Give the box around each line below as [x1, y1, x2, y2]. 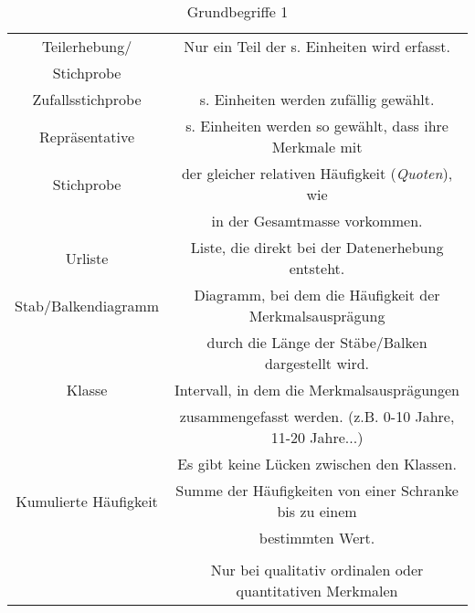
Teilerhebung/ [41, 36, 132, 57]
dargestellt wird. [265, 353, 370, 374]
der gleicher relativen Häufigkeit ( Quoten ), [181, 163, 453, 184]
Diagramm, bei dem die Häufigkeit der [194, 284, 440, 305]
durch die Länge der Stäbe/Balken [206, 332, 427, 353]
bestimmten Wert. [259, 527, 375, 548]
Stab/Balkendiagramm [15, 294, 160, 316]
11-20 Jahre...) [270, 427, 364, 448]
